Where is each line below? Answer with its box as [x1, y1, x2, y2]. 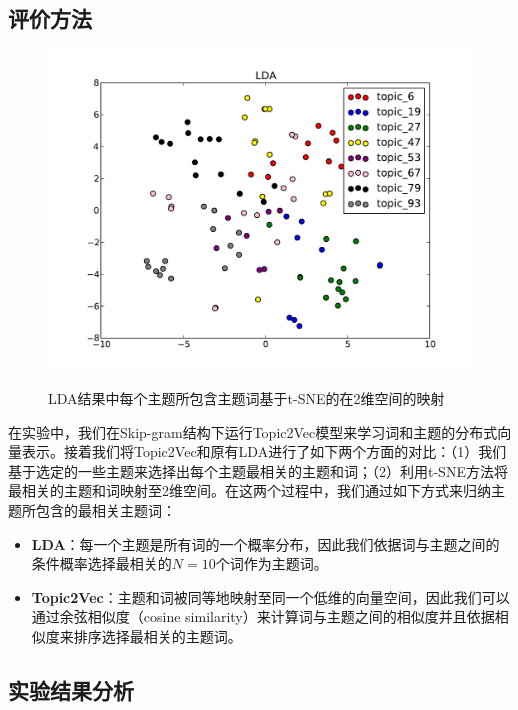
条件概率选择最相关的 [31, 553, 172, 574]
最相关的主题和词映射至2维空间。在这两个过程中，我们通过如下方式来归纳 [8, 480, 491, 501]
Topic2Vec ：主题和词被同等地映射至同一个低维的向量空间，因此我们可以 [31, 586, 510, 607]
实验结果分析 [8, 674, 134, 705]
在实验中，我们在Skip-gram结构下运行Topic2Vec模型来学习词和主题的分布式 [8, 421, 498, 442]
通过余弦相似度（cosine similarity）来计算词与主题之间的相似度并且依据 [31, 606, 495, 627]
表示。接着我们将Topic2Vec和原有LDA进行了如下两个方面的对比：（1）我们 [21, 441, 507, 462]
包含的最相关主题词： [35, 500, 176, 520]
